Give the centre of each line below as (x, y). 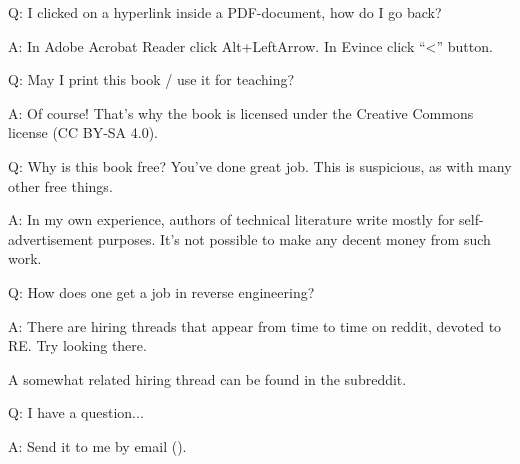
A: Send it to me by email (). (97, 445)
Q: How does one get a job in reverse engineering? (161, 291)
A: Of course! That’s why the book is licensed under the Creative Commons (241, 112)
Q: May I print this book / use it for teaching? (151, 79)
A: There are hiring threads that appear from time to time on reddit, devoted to (255, 325)
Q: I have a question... (76, 412)
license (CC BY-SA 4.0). (83, 132)
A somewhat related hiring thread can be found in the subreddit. (207, 378)
